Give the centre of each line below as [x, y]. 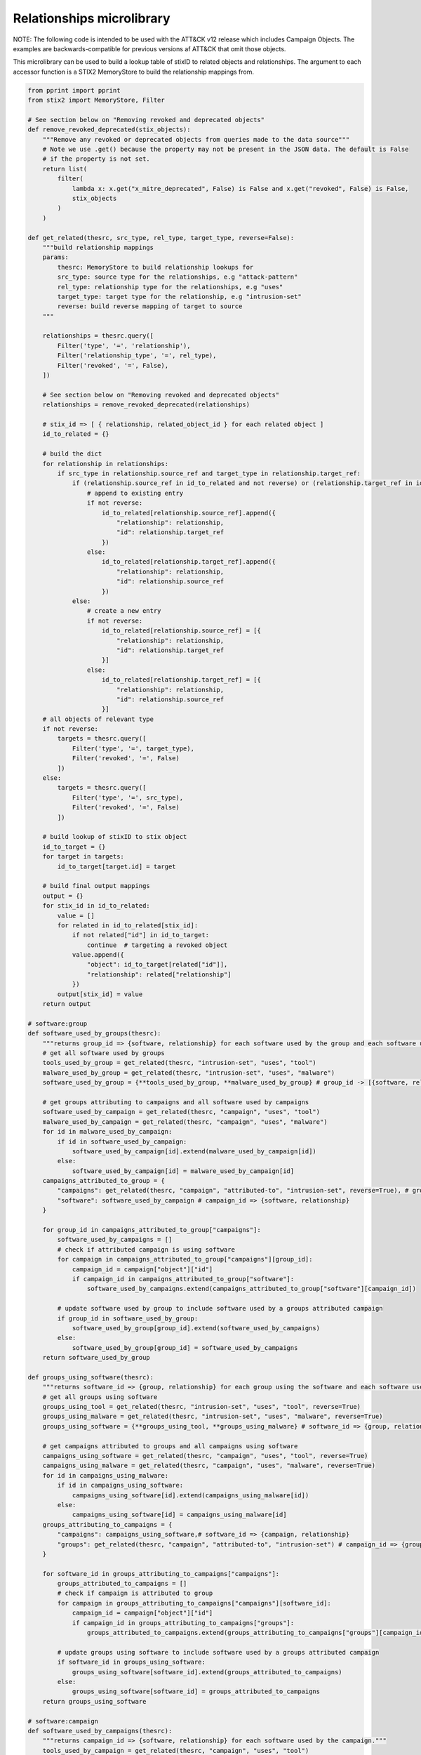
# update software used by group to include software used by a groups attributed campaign [220, 1309]
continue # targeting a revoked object [157, 945]
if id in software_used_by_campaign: [122, 1141]
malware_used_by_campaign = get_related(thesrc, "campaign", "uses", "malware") [185, 1122]
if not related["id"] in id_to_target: [141, 935]
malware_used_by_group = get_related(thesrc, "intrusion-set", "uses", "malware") [189, 1073]
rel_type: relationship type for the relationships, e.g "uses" [170, 287]
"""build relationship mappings [98, 247]
